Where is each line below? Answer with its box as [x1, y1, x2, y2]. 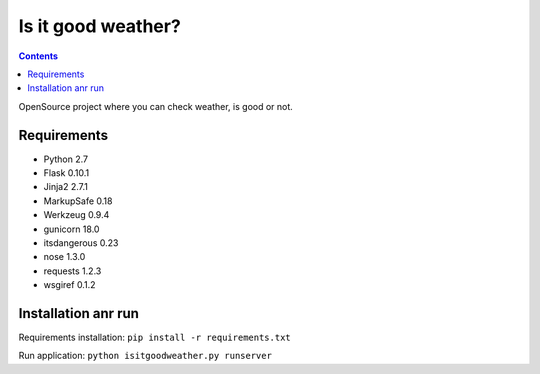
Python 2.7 [43, 153, 89, 165]
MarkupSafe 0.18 [43, 195, 113, 207]
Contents [18, 50, 59, 62]
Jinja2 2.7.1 [43, 181, 89, 193]
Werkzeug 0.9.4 [43, 209, 110, 221]
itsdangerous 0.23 [43, 236, 119, 249]
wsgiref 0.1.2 [43, 279, 96, 291]
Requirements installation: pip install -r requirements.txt [18, 331, 291, 344]
